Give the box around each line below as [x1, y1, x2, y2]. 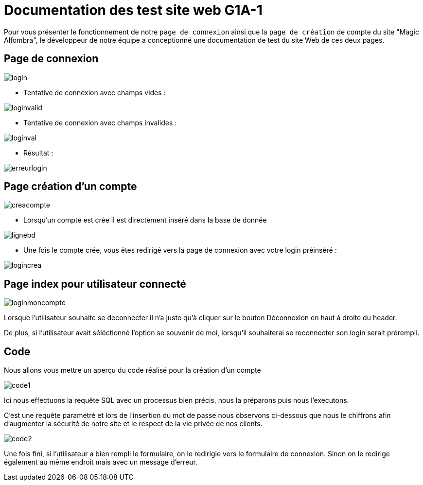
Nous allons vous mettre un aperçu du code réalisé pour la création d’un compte [4, 366, 261, 375]
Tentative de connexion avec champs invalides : [23, 118, 177, 127]
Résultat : [23, 148, 53, 157]
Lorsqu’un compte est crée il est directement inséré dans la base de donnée [23, 216, 267, 225]
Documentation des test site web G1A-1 [4, 2, 263, 18]
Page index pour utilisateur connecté [4, 277, 186, 290]
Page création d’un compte [4, 180, 137, 193]
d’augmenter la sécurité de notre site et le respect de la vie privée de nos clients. [4, 419, 263, 428]
